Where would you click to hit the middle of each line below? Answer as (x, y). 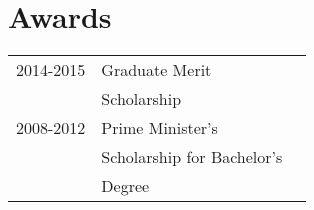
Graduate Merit (156, 70)
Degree (125, 186)
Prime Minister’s (159, 128)
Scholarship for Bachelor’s (192, 157)
